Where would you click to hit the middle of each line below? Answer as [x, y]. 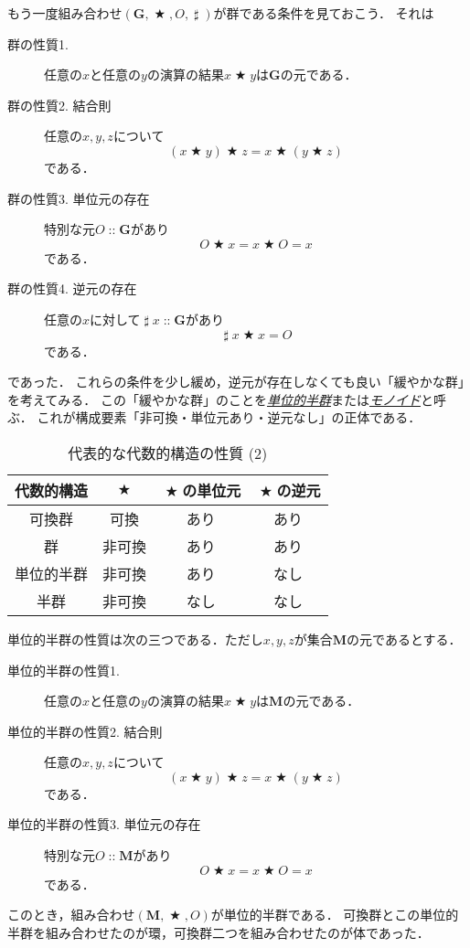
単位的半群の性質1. [64, 670]
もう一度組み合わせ [65, 13]
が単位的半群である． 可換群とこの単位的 [335, 915]
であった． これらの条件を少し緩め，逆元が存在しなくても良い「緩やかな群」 [236, 382]
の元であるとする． [404, 639]
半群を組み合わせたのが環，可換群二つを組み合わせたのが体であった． [219, 932]
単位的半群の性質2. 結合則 [85, 731]
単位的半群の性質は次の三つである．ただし [135, 639]
